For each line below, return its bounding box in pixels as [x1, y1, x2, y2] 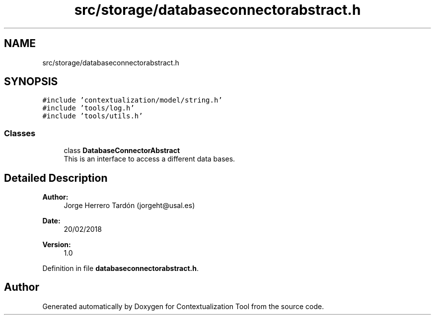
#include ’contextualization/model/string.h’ [42, 96, 222, 105]
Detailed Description [4, 171, 108, 184]
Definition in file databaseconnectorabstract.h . [42, 264, 199, 273]
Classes [4, 128, 36, 138]
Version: [42, 240, 71, 249]
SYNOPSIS [4, 75, 58, 88]
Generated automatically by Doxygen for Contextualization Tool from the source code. [42, 302, 324, 311]
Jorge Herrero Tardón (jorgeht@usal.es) [64, 201, 195, 210]
